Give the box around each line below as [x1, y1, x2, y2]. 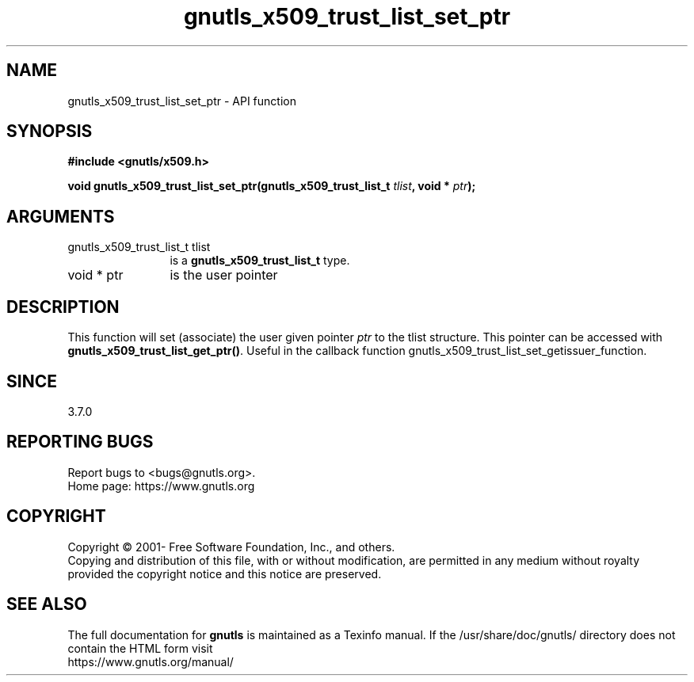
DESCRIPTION [6, 296, 120, 317]
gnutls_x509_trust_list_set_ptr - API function [67, 93, 296, 108]
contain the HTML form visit [67, 641, 213, 655]
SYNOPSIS [6, 121, 93, 142]
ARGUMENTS [6, 206, 115, 227]
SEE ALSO [6, 594, 87, 615]
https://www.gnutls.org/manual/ [67, 654, 234, 669]
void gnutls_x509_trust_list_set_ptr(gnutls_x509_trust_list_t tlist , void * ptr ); [67, 179, 476, 193]
